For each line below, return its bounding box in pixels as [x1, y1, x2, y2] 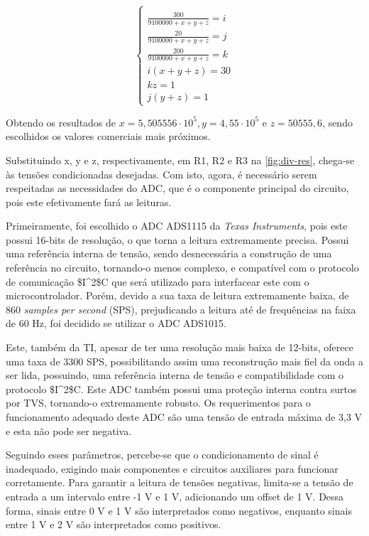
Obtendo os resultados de [6, 114, 116, 129]
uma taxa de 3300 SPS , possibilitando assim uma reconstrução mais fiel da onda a [6, 353, 363, 368]
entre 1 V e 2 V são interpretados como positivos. [6, 517, 221, 532]
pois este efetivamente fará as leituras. [6, 194, 172, 209]
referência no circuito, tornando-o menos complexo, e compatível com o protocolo [6, 260, 359, 275]
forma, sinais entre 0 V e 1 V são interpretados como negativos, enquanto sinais [6, 503, 352, 518]
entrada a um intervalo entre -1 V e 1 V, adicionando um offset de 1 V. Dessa [6, 488, 344, 503]
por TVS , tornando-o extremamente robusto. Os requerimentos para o [6, 395, 311, 410]
